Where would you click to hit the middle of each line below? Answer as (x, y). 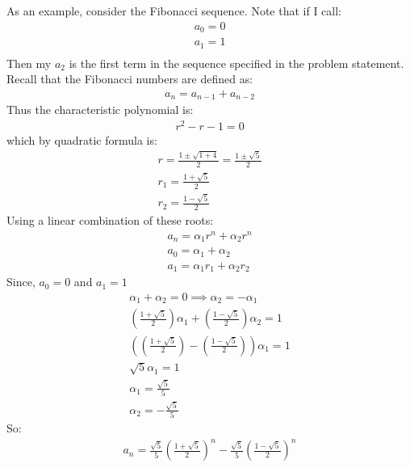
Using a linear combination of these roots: (110, 220)
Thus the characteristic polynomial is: (100, 110)
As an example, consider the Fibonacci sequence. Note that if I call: (174, 11)
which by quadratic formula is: (82, 139)
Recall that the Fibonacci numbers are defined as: (130, 79)
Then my (29, 63)
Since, (21, 282)
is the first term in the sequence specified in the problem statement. (236, 63)
